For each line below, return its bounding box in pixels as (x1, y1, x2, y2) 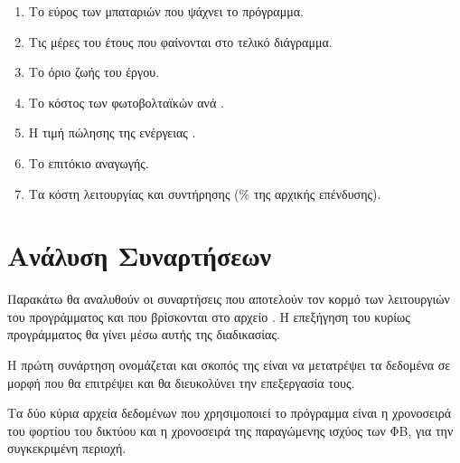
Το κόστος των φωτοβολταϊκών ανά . (28, 92, 224, 111)
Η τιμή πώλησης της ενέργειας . (28, 123, 196, 142)
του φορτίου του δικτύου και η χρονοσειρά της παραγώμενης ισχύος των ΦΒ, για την (7, 420, 454, 439)
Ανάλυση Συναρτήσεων (7, 237, 272, 274)
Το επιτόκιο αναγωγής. (28, 153, 149, 172)
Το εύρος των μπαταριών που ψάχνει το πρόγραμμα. (28, 2, 304, 20)
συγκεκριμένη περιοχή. (7, 439, 127, 458)
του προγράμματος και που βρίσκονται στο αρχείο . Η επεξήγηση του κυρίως (7, 307, 410, 326)
